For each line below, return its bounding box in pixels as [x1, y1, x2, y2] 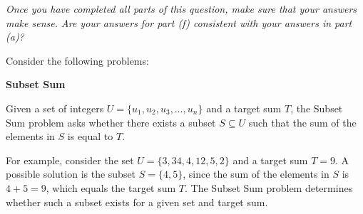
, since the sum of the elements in [183, 166, 329, 181]
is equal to [67, 129, 113, 144]
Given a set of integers [6, 100, 104, 115]
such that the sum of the [248, 114, 357, 129]
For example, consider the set [6, 152, 134, 167]
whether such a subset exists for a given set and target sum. [6, 194, 268, 209]
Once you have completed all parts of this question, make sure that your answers [6, 1, 357, 16]
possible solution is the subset [6, 166, 136, 181]
